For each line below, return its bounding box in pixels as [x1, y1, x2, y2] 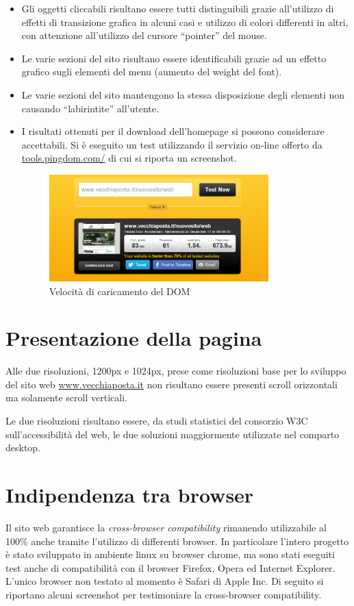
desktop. [5, 440, 41, 455]
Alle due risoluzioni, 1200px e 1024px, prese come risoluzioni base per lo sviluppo [5, 364, 346, 378]
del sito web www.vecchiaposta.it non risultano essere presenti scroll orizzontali [5, 377, 338, 391]
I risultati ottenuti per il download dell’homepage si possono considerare [21, 124, 325, 138]
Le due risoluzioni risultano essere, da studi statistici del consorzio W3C [5, 414, 308, 428]
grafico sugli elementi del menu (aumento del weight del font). [21, 64, 282, 79]
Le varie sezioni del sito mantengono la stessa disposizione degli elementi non [21, 87, 345, 101]
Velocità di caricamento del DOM [49, 283, 190, 298]
